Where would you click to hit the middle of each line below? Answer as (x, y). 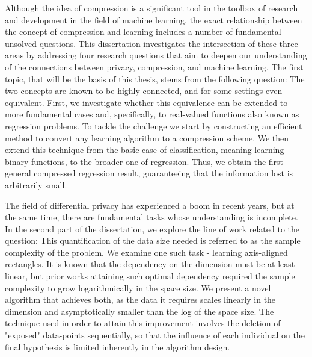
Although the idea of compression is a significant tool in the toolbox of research (151, 8)
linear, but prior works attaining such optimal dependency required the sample (150, 276)
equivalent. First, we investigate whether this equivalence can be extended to (146, 102)
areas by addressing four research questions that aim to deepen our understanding (156, 55)
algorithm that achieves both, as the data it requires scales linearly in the (140, 300)
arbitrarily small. (36, 185)
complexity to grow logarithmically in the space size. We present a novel (138, 287)
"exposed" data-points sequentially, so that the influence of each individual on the (155, 335)
